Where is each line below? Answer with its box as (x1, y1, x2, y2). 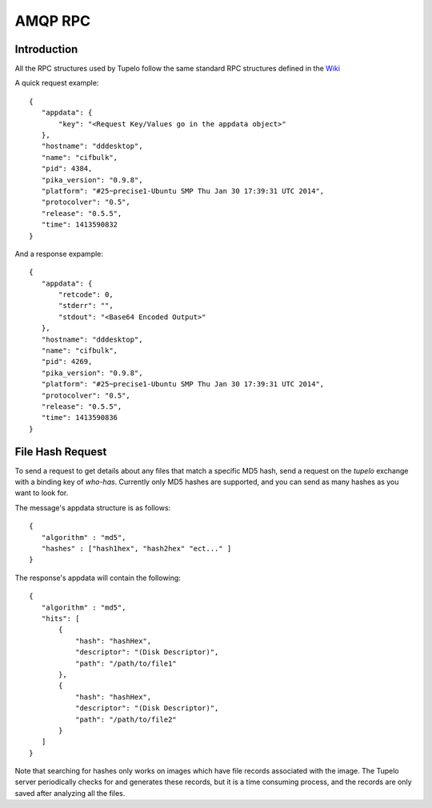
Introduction (14, 42, 78, 56)
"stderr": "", (58, 301, 114, 310)
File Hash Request (14, 445, 107, 458)
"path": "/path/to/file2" (74, 714, 178, 724)
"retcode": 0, (58, 290, 114, 299)
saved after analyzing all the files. (14, 788, 126, 798)
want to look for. (14, 488, 69, 498)
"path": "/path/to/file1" (74, 658, 178, 668)
